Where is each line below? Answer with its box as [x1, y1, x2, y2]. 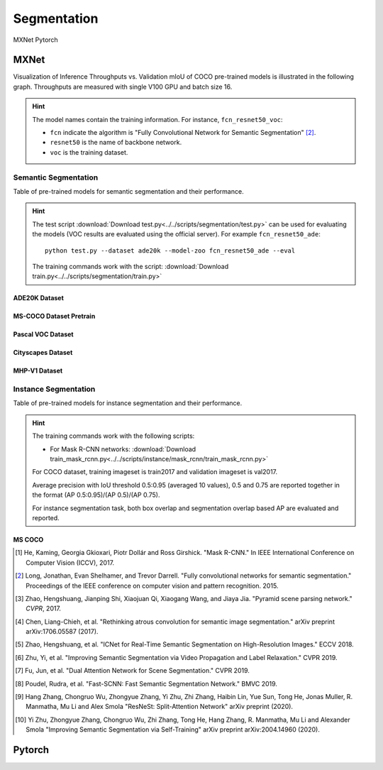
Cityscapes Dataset [13, 348, 73, 357]
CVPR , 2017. [26, 604, 62, 613]
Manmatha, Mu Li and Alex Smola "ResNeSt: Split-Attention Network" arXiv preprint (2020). [26, 703, 294, 711]
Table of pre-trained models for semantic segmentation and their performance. [13, 187, 244, 195]
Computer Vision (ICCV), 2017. [26, 558, 115, 567]
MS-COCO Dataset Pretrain [13, 312, 96, 321]
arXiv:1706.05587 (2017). [26, 627, 99, 636]
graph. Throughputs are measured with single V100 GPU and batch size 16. [13, 82, 233, 91]
